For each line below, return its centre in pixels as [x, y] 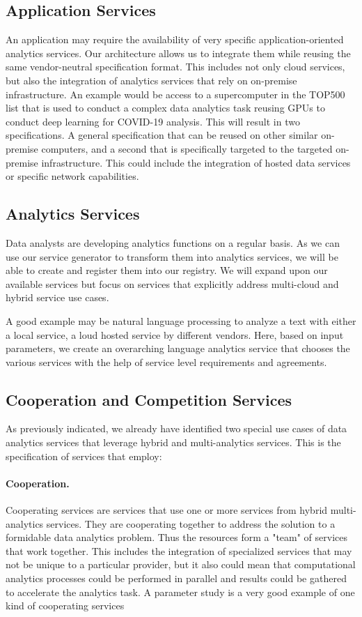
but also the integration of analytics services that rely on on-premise [151, 80]
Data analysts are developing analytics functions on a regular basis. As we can [173, 242]
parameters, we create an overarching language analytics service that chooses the [178, 348]
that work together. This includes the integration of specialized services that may [179, 550]
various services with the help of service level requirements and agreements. [166, 361]
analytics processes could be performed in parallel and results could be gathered [176, 578]
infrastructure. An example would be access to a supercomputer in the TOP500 [175, 94]
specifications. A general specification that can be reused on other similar [162, 135]
